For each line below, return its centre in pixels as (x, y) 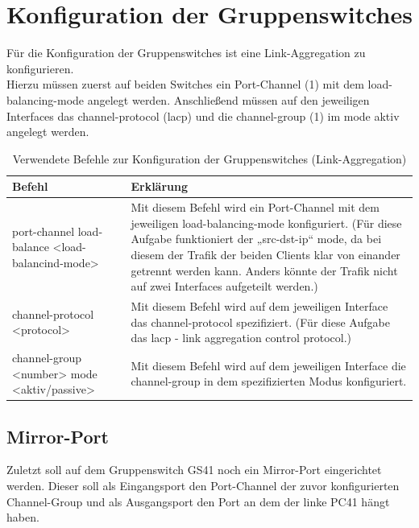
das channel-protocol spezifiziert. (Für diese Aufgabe (260, 322)
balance (31, 247)
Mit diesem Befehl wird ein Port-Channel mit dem (255, 207)
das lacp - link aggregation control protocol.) (241, 338)
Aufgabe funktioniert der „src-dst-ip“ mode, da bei (256, 239)
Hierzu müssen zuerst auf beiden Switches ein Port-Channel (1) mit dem (185, 84)
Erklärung (160, 186)
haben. (23, 517)
